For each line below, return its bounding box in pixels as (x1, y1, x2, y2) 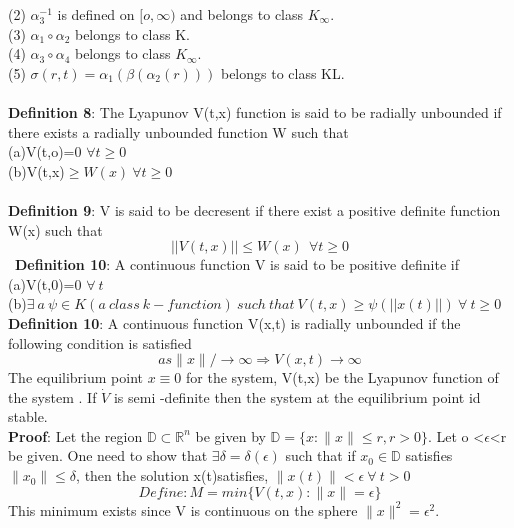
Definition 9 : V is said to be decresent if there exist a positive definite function (8, 199, 501, 220)
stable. (8, 406, 48, 427)
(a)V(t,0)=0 (8, 273, 82, 294)
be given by (195, 425, 266, 446)
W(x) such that (8, 219, 103, 240)
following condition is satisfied (8, 332, 192, 353)
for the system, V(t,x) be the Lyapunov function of (186, 367, 499, 388)
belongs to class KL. (220, 62, 345, 83)
